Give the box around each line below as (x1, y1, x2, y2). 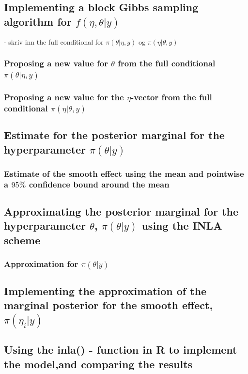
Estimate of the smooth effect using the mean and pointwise (4, 167, 244, 179)
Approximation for (4, 258, 78, 270)
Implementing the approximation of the (4, 283, 207, 298)
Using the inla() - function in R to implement (4, 342, 237, 357)
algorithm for (4, 14, 72, 29)
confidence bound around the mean (29, 178, 170, 190)
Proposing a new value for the (4, 91, 124, 103)
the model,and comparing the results (4, 356, 193, 371)
